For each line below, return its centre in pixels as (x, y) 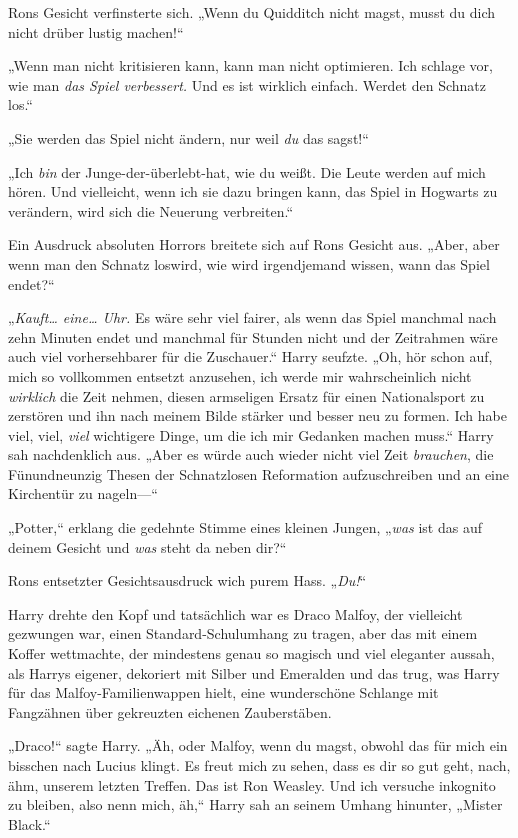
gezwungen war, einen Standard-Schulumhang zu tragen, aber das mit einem (243, 633)
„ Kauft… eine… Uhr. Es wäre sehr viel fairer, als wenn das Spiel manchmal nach (252, 317)
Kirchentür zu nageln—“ (83, 493)
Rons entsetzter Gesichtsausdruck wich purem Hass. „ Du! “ (187, 580)
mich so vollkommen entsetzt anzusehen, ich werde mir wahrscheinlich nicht (240, 375)
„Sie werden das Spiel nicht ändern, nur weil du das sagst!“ (188, 137)
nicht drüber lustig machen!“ (96, 31)
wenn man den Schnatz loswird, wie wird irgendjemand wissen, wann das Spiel (249, 263)
